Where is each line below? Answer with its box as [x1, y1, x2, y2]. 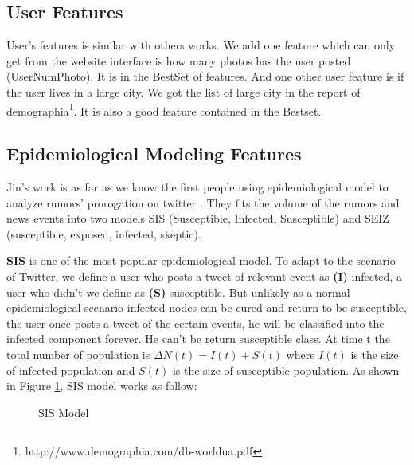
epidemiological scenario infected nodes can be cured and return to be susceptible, [6, 299, 407, 316]
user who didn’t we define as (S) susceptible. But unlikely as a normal [6, 283, 350, 300]
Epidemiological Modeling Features [6, 141, 302, 166]
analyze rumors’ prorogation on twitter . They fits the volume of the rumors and [6, 194, 400, 211]
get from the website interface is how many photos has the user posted [6, 52, 351, 69]
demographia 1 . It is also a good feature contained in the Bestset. [6, 100, 322, 119]
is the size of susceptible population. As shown [172, 361, 400, 378]
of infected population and [6, 361, 135, 378]
